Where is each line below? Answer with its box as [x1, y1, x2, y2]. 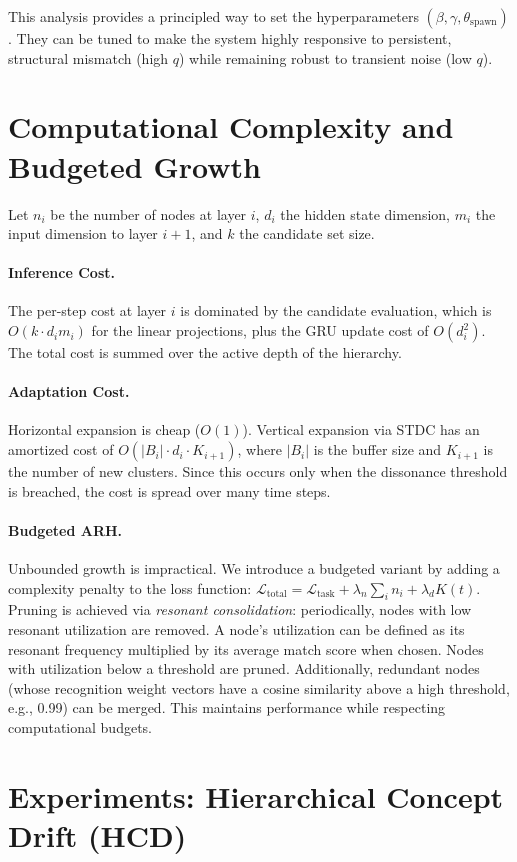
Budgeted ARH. [8, 519, 123, 540]
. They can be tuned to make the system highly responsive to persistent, [8, 28, 452, 48]
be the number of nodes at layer [50, 203, 247, 224]
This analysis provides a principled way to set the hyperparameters [8, 6, 419, 26]
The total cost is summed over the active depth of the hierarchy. [8, 342, 402, 363]
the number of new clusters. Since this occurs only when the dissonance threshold [8, 461, 508, 482]
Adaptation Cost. [8, 381, 130, 402]
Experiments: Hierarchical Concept [8, 775, 504, 816]
